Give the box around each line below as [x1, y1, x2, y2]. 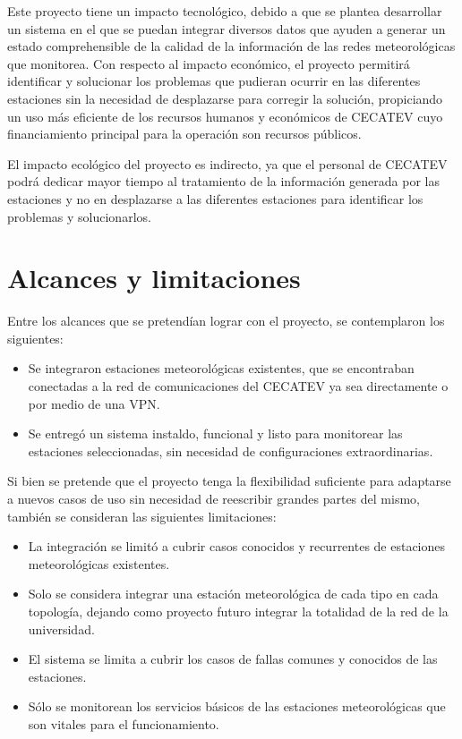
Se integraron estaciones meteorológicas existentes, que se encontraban [28, 359, 415, 378]
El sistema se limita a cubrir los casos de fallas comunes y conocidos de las [28, 650, 438, 668]
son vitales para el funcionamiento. [28, 714, 219, 733]
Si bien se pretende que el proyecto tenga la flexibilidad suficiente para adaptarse [7, 471, 451, 490]
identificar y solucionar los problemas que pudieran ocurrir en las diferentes [7, 72, 421, 90]
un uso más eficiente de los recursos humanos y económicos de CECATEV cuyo [7, 106, 443, 125]
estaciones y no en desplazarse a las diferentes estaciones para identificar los [7, 189, 423, 208]
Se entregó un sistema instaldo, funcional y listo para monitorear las [28, 424, 403, 443]
